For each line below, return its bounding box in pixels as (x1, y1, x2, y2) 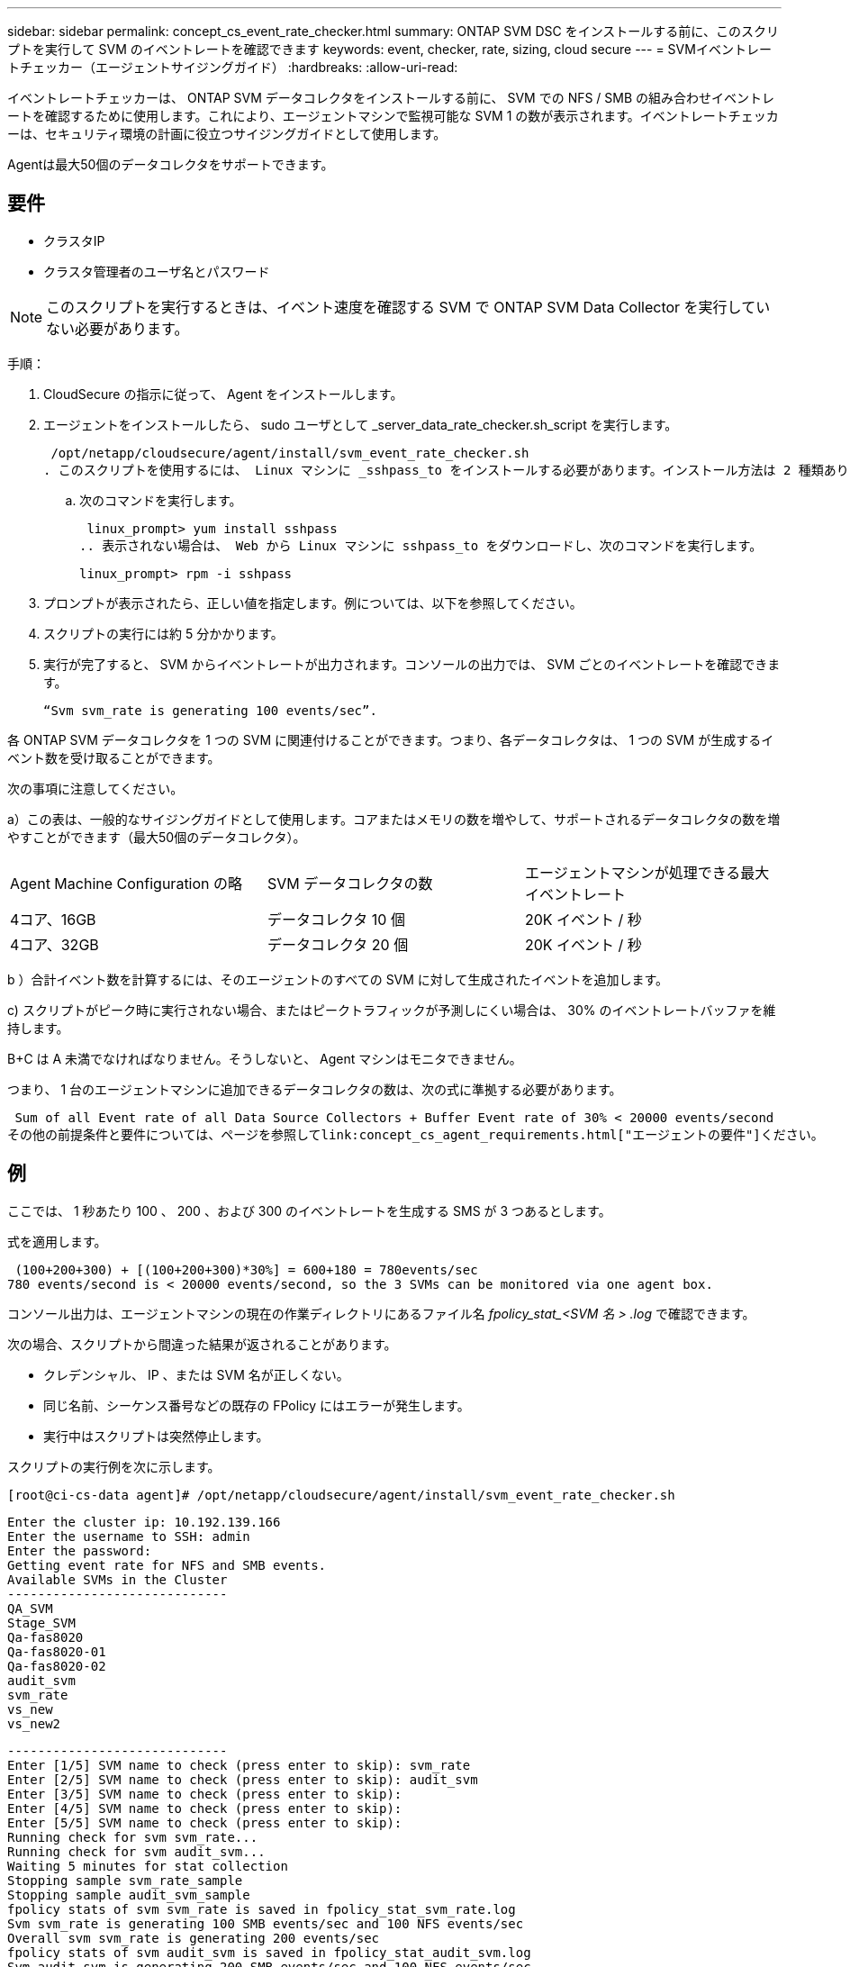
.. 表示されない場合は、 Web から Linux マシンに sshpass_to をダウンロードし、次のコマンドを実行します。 (79, 538, 763, 553)
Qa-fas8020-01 (7, 1644, 106, 1659)
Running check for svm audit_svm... (7, 1844, 266, 1859)
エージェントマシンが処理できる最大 (524, 863, 770, 882)
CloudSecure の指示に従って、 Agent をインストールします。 (43, 385, 403, 402)
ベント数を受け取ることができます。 (7, 749, 221, 766)
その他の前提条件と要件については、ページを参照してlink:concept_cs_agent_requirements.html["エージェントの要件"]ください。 (7, 1127, 824, 1142)
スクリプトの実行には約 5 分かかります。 (43, 625, 284, 641)
